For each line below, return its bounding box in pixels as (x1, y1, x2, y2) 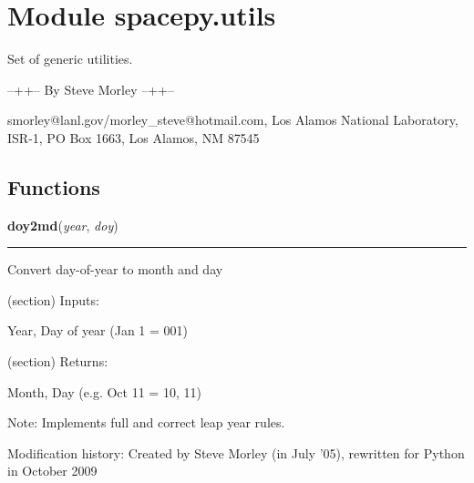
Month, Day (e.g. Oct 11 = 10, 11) (7, 382, 201, 401)
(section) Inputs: (7, 290, 99, 309)
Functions (7, 172, 100, 200)
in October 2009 (7, 461, 98, 480)
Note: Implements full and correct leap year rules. (7, 413, 285, 432)
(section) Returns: (7, 352, 108, 371)
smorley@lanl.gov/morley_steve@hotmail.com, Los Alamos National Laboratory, (7, 110, 459, 129)
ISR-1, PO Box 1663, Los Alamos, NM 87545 (7, 128, 260, 147)
